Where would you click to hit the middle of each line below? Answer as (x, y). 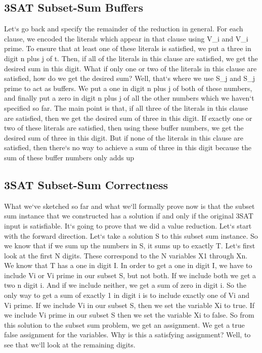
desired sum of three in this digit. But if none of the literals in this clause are (124, 137)
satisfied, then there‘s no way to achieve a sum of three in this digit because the (128, 147)
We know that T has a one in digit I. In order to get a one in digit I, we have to (128, 265)
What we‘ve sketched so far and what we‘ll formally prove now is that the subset (129, 206)
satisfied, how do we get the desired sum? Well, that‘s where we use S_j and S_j (129, 78)
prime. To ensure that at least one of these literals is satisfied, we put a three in (128, 48)
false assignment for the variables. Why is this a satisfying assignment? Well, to (127, 335)
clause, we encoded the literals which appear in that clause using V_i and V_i (126, 38)
